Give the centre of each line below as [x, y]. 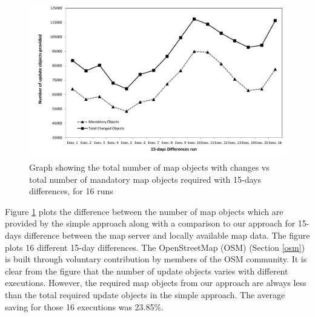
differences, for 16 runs [71, 191]
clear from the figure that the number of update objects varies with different [147, 271]
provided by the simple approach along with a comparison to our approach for [150, 223]
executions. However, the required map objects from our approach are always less [156, 283]
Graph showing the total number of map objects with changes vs [149, 167]
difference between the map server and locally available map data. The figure [167, 235]
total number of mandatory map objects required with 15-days [145, 179]
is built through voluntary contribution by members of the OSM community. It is [156, 259]
